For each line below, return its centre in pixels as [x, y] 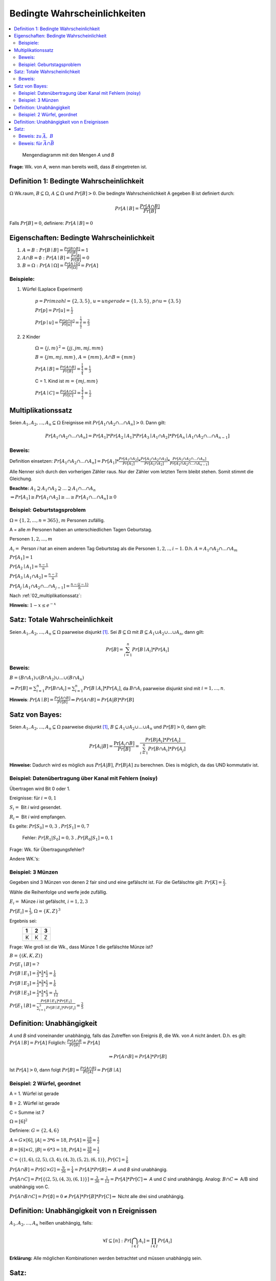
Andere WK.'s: [25, 859]
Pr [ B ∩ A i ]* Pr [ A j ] [167, 750]
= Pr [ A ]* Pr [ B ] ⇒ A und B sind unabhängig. [121, 1169]
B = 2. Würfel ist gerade [34, 1103]
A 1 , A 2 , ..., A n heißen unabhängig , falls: [51, 1224]
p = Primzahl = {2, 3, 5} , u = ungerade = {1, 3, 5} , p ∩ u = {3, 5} [108, 301]
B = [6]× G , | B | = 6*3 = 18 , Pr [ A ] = [48, 1150]
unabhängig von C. [29, 1187]
